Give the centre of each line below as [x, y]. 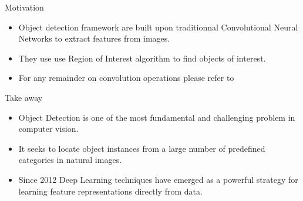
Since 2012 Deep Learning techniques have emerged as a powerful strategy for [158, 179]
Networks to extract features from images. [94, 38]
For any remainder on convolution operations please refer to [126, 78]
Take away [24, 97]
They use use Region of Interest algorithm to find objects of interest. [142, 58]
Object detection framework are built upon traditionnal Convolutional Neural [158, 27]
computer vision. [48, 129]
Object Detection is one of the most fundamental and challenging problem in [157, 117]
